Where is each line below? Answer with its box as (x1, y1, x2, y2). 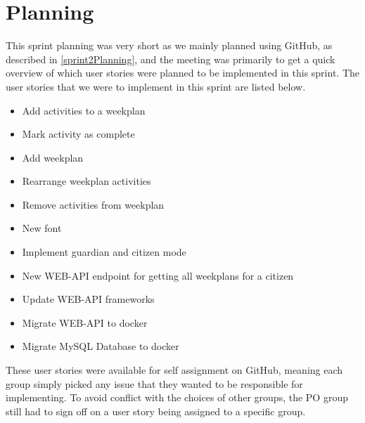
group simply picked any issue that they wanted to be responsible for (6, 376, 303, 391)
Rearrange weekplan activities (22, 174, 151, 188)
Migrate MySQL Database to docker (22, 339, 179, 353)
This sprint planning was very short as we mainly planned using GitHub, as (6, 38, 333, 53)
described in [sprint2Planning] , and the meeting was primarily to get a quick (6, 51, 335, 66)
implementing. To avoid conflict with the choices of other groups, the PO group (6, 390, 348, 405)
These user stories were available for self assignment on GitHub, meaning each (6, 363, 343, 377)
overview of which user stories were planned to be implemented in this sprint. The (6, 65, 359, 80)
